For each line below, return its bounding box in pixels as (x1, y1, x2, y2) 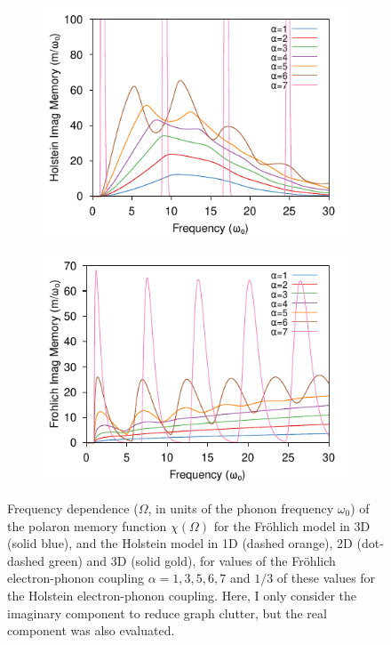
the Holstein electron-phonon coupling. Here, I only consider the (7, 585, 357, 604)
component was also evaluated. (7, 621, 175, 640)
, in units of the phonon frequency (148, 498, 334, 517)
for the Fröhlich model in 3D (213, 516, 371, 535)
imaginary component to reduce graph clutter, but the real (7, 603, 327, 622)
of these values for (276, 568, 376, 587)
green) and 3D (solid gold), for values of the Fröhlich (48, 551, 336, 569)
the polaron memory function (7, 516, 167, 535)
